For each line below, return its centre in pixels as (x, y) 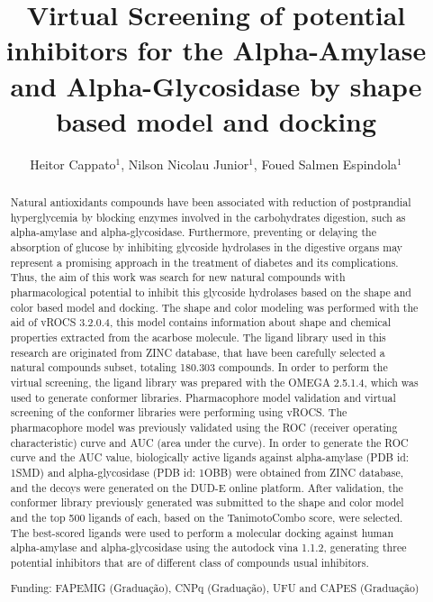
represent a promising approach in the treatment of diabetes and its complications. (204, 262)
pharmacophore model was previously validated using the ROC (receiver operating (204, 427)
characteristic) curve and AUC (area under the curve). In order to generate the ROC (209, 442)
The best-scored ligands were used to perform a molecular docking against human (202, 532)
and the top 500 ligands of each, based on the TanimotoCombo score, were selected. (207, 517)
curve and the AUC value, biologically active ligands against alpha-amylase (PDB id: (210, 457)
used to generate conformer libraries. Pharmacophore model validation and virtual (203, 397)
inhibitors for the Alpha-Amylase (216, 50)
